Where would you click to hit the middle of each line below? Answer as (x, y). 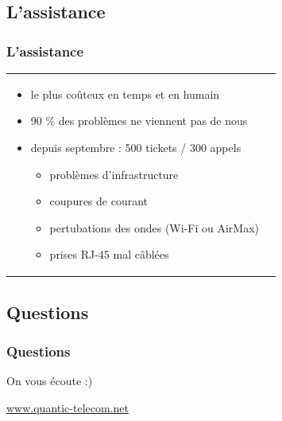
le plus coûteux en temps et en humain (125, 94)
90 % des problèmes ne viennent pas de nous (139, 121)
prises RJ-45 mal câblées (109, 254)
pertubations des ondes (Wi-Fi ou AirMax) (155, 227)
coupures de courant (99, 201)
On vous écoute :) (50, 381)
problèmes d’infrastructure (114, 174)
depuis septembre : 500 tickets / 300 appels (136, 147)
